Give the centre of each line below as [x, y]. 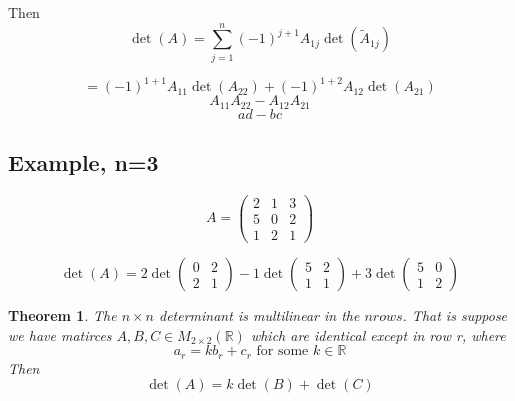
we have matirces [60, 334]
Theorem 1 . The [62, 315]
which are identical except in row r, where [378, 334]
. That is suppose [455, 315]
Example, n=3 [83, 162]
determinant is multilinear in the [259, 315]
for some [282, 351]
